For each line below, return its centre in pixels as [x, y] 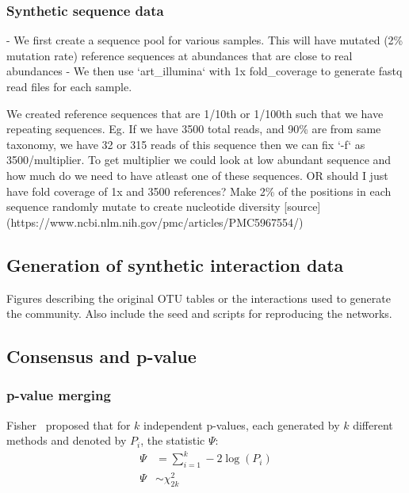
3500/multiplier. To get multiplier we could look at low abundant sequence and [199, 160]
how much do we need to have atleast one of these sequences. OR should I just [197, 175]
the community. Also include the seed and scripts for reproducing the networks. [199, 313]
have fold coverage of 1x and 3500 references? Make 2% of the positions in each [199, 191]
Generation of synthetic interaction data [175, 264]
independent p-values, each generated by [242, 424]
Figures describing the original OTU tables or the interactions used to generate [199, 298]
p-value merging [59, 395]
